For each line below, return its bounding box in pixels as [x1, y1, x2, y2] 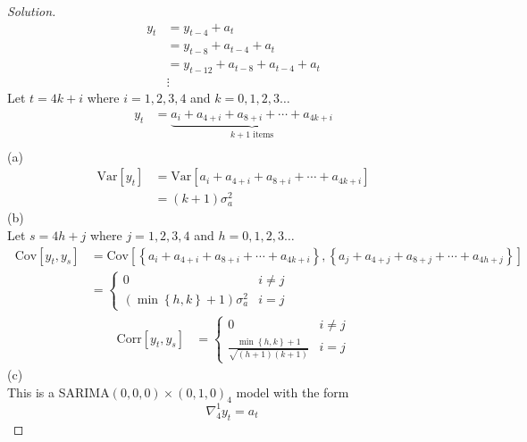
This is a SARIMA [7, 382, 110, 401]
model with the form [236, 382, 349, 401]
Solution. [7, 2, 56, 20]
